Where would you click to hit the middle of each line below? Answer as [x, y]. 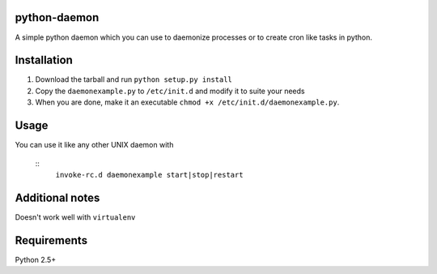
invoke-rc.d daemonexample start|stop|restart [149, 175]
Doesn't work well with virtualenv [75, 217]
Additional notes [57, 197]
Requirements [51, 240]
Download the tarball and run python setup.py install [134, 79]
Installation [44, 60]
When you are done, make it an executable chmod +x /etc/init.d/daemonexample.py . [187, 102]
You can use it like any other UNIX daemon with [94, 145]
